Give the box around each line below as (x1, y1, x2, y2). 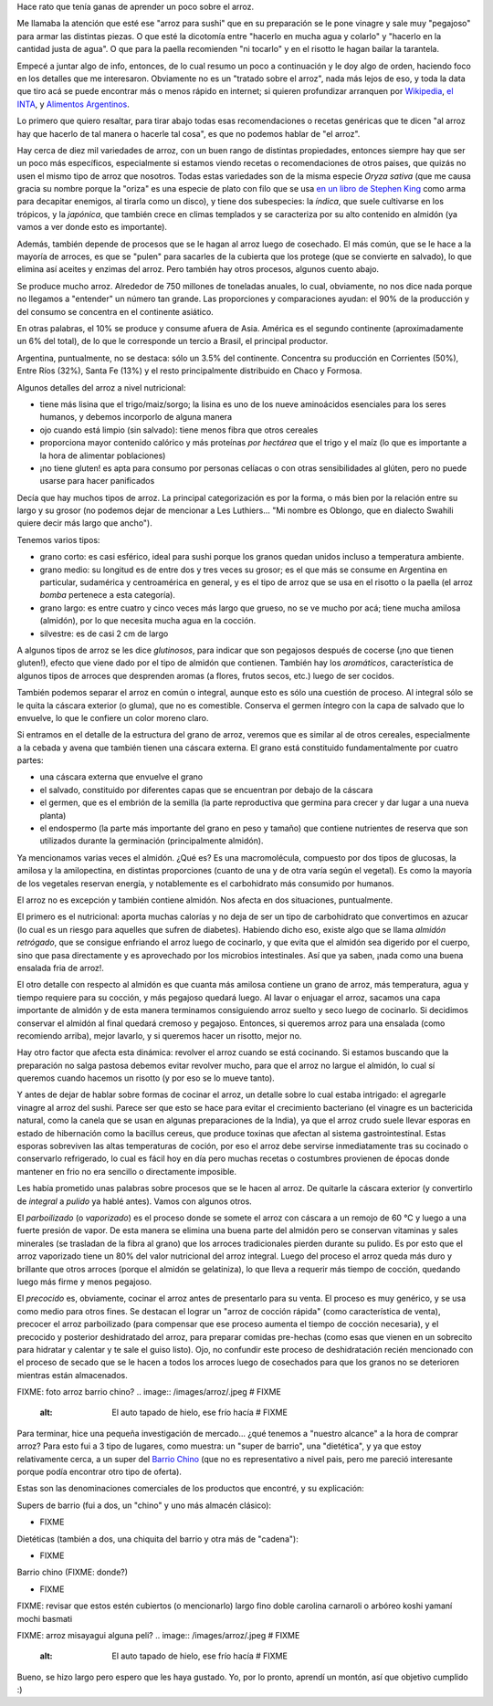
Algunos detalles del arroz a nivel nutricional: (16, 382, 186, 392)
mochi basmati (16, 1613, 73, 1624)
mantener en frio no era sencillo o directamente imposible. (16, 1166, 237, 1177)
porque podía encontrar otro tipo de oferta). (16, 1466, 183, 1478)
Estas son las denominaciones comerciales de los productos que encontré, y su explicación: (16, 1483, 364, 1494)
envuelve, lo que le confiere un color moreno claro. (16, 712, 209, 723)
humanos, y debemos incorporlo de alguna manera (39, 412, 233, 423)
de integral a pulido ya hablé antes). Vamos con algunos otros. (16, 1196, 253, 1207)
